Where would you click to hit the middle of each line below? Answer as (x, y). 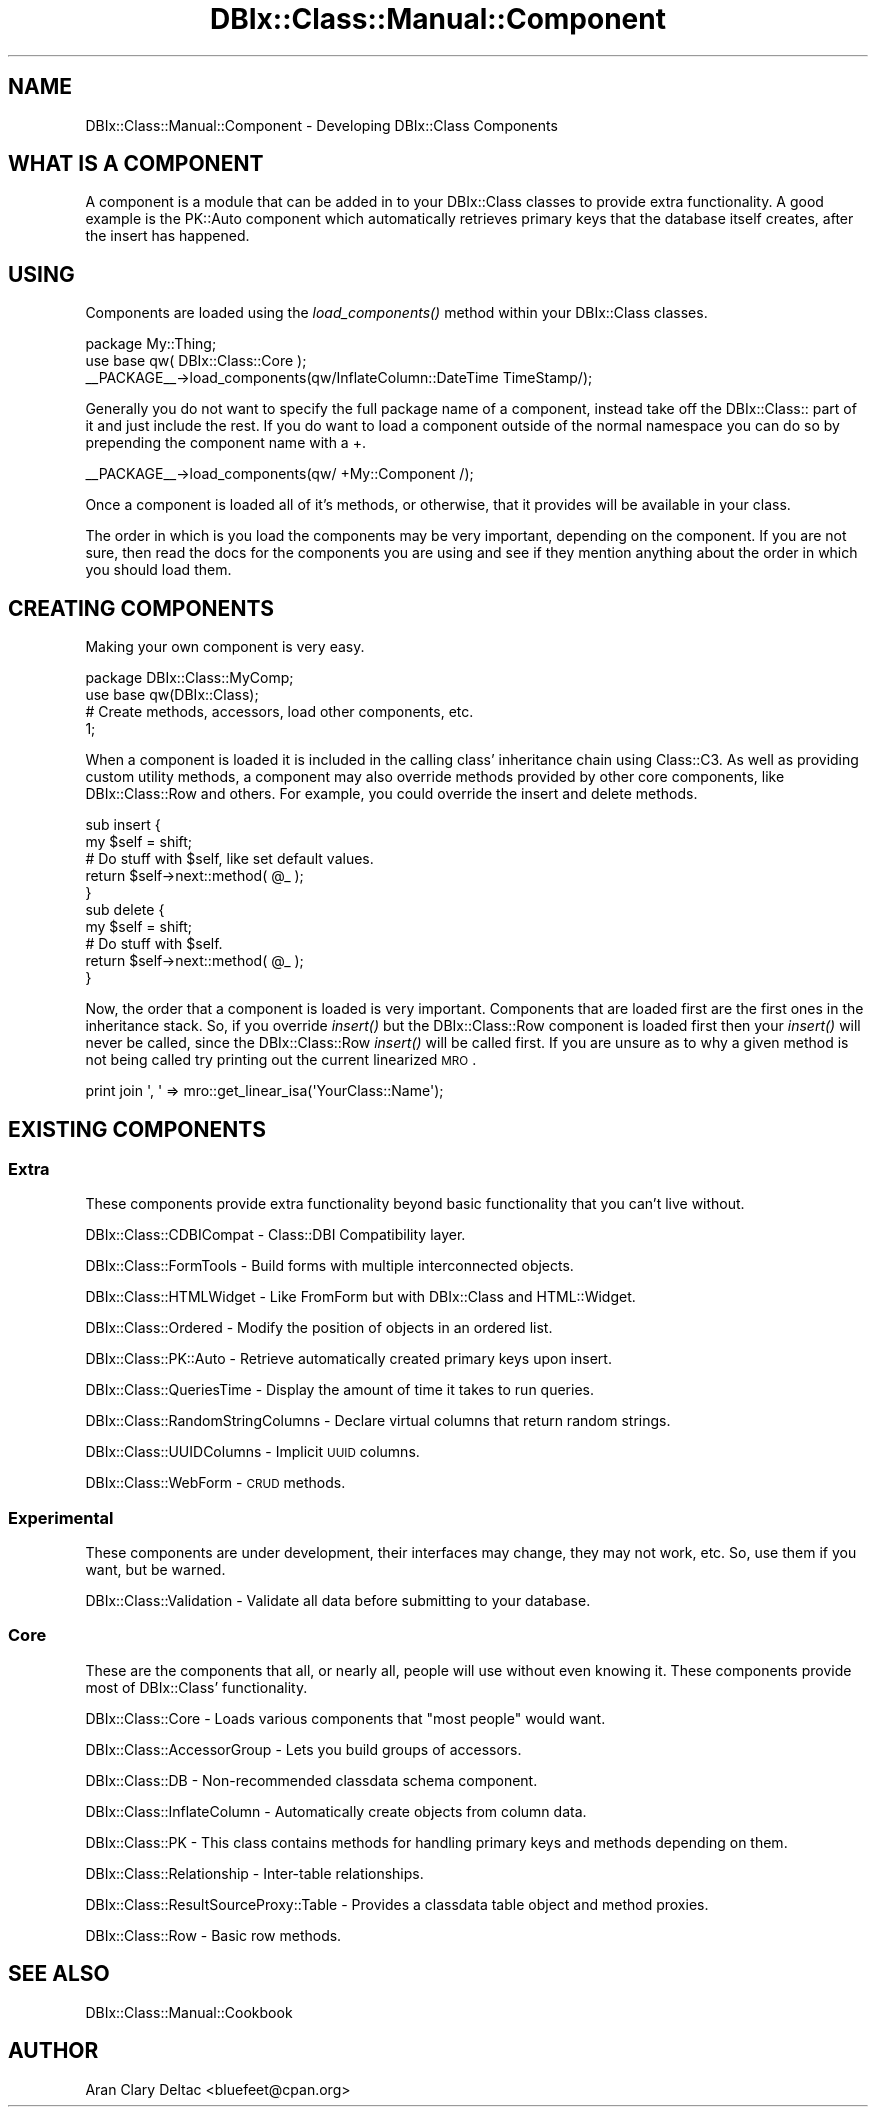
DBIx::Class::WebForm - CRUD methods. (215, 1483)
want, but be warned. (155, 1570)
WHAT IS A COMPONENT (136, 164)
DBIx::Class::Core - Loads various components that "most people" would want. (345, 1718)
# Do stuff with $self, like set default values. (229, 859)
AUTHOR (53, 2051)
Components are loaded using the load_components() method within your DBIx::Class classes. (396, 313)
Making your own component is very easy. (225, 647)
